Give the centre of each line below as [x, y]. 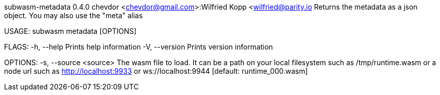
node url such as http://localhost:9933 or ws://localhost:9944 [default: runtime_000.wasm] [156, 71]
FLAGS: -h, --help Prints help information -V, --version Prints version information [139, 47]
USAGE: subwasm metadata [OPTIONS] [70, 31]
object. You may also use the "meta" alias [74, 15]
